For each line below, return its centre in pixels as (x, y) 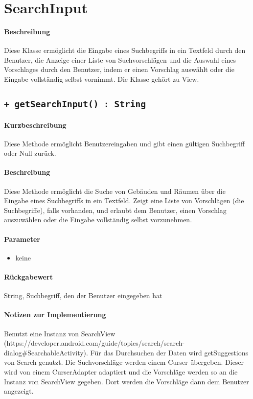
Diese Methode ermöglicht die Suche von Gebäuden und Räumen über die (115, 191)
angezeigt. (19, 391)
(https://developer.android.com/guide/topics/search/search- (94, 343)
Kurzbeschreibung (35, 125)
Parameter (22, 239)
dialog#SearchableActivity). (46, 352)
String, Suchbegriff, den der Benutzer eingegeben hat (83, 295)
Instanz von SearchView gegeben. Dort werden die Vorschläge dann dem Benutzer (126, 381)
